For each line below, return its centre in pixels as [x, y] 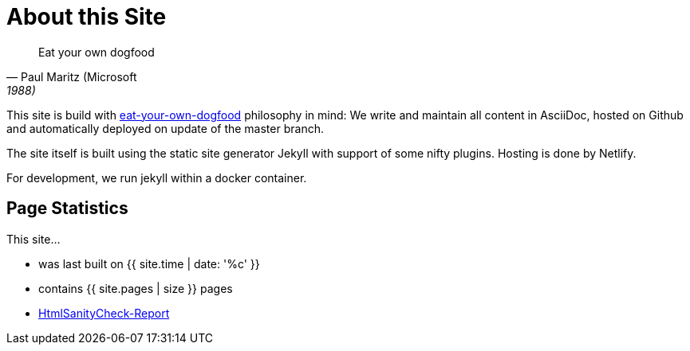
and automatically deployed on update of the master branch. [165, 128]
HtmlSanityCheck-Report [104, 313]
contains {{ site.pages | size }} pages [136, 288]
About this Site [87, 17]
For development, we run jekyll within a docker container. [157, 177]
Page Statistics [67, 209]
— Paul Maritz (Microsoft [72, 76]
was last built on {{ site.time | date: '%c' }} [149, 263]
